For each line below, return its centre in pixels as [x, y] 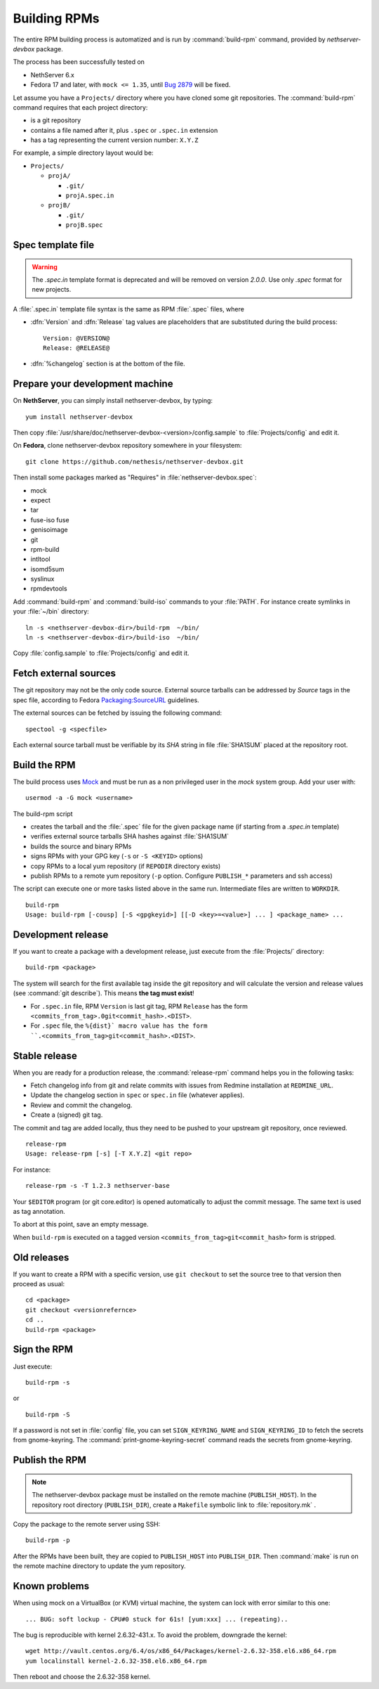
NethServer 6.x [53, 75]
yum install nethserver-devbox [79, 417]
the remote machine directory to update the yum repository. [99, 1566]
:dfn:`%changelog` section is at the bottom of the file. [108, 364]
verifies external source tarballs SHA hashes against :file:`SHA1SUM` [130, 836]
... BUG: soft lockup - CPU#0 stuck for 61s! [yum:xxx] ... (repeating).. [157, 1619]
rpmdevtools [49, 589]
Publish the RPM [50, 1460]
